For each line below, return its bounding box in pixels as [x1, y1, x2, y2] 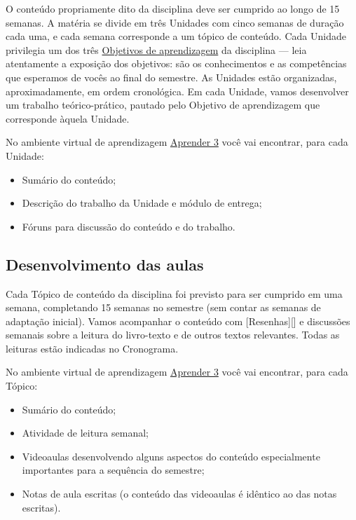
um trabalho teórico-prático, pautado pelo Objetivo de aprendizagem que [6, 97, 320, 112]
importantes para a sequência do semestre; [22, 463, 205, 477]
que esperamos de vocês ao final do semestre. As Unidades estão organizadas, [6, 69, 337, 84]
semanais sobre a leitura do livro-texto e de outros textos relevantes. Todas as [6, 327, 340, 342]
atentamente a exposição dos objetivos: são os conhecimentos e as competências [6, 56, 347, 71]
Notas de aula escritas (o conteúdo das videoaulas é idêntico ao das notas [22, 486, 337, 501]
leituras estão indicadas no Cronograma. [6, 341, 179, 355]
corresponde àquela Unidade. [6, 111, 130, 125]
